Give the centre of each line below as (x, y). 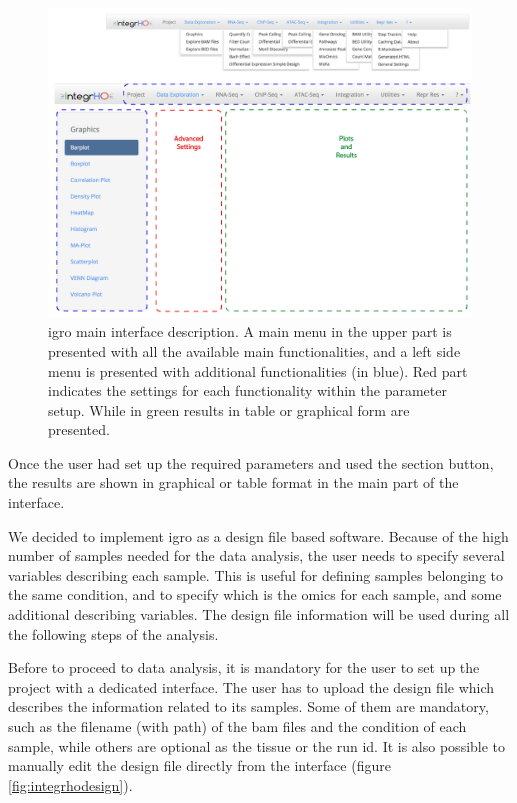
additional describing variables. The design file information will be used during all (259, 614)
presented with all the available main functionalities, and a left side (254, 350)
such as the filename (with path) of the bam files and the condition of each (237, 726)
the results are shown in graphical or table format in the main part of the (233, 482)
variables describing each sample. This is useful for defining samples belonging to (256, 574)
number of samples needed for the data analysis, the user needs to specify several (256, 555)
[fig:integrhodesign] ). (70, 784)
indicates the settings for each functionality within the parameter (247, 390)
